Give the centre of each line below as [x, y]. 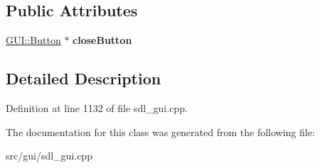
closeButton [102, 40]
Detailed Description [84, 78]
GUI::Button [33, 40]
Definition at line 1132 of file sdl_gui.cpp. [97, 108]
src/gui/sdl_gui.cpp [49, 156]
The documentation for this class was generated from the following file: [160, 131]
